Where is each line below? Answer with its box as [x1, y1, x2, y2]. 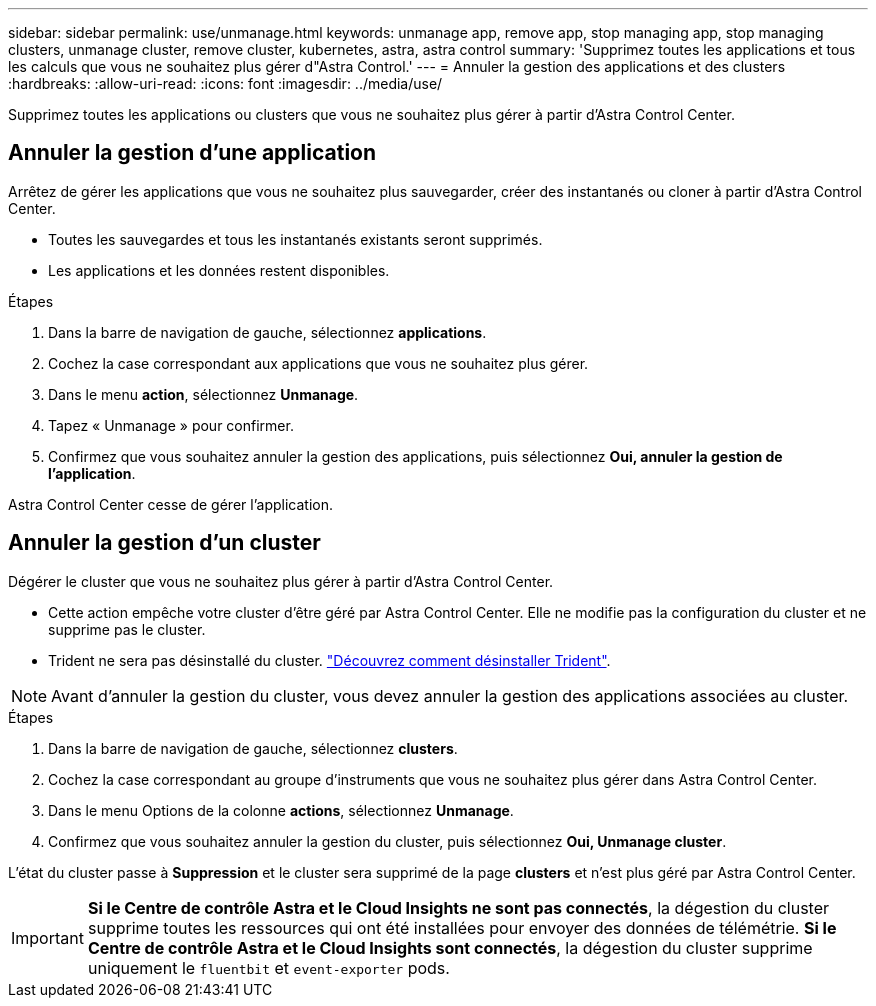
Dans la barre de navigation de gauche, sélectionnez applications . [48, 323, 487, 341]
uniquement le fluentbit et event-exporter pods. [87, 957, 450, 978]
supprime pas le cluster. [48, 620, 206, 638]
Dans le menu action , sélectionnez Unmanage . [48, 385, 359, 403]
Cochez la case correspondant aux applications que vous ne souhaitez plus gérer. [48, 354, 589, 372]
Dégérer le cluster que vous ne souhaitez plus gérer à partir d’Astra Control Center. [8, 572, 554, 590]
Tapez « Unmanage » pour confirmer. [48, 416, 294, 434]
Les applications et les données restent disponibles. [48, 261, 390, 279]
